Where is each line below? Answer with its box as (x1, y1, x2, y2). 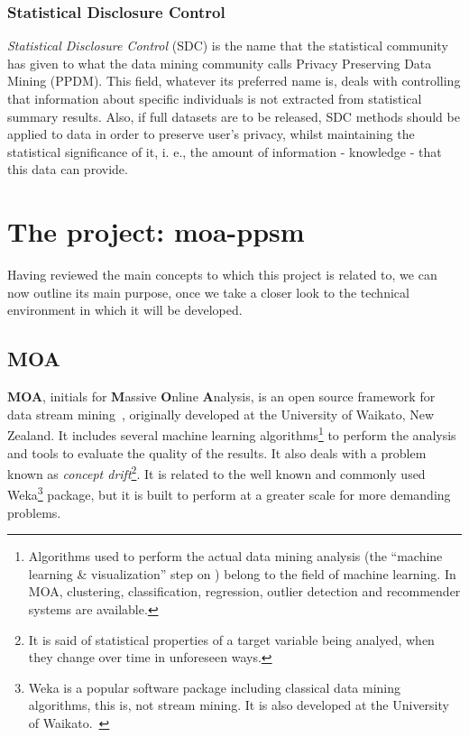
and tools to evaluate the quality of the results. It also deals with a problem (7, 443, 427, 462)
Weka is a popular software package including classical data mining (28, 677, 401, 696)
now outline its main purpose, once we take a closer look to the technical (7, 282, 409, 301)
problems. (7, 502, 61, 521)
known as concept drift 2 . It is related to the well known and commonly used (7, 462, 426, 483)
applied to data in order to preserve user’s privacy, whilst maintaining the (7, 124, 415, 143)
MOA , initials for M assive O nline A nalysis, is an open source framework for (7, 387, 436, 406)
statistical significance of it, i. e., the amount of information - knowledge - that (7, 142, 442, 161)
